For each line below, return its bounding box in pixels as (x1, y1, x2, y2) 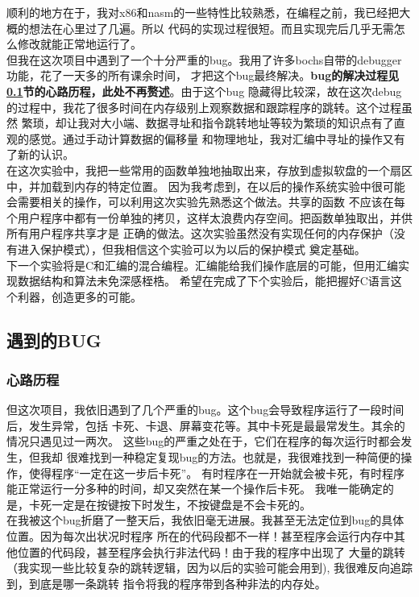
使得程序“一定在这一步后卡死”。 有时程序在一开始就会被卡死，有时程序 (28, 464, 404, 481)
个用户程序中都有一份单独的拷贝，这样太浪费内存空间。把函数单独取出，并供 (6, 209, 413, 226)
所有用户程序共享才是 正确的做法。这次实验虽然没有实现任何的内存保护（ (6, 225, 394, 242)
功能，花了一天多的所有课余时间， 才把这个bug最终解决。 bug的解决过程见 (6, 67, 400, 84)
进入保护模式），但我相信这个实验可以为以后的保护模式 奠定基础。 (17, 240, 366, 257)
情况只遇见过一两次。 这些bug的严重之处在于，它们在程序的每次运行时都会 (6, 433, 401, 450)
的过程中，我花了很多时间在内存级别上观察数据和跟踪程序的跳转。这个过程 (6, 98, 401, 115)
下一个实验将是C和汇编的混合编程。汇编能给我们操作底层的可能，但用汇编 (6, 256, 399, 273)
